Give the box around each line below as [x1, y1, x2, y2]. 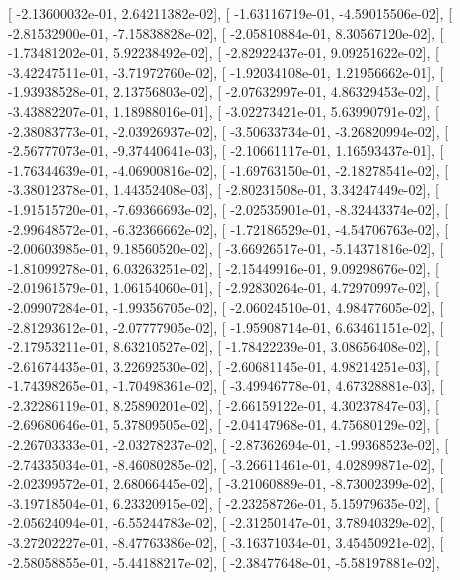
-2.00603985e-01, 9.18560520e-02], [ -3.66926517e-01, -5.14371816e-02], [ [8, 238, 444, 259]
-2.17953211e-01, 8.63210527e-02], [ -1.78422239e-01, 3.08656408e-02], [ [8, 336, 439, 357]
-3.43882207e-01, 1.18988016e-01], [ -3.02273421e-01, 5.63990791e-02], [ [8, 100, 439, 121]
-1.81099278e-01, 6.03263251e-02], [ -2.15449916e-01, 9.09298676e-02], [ [8, 257, 439, 278]
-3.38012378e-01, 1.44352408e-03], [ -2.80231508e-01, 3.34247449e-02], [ [8, 179, 439, 200]
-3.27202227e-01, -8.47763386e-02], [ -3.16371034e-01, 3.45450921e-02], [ [8, 532, 444, 553]
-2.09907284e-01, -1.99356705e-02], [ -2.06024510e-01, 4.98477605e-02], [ [8, 296, 444, 317]
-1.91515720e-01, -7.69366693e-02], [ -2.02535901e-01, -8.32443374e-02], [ [8, 198, 449, 219]
